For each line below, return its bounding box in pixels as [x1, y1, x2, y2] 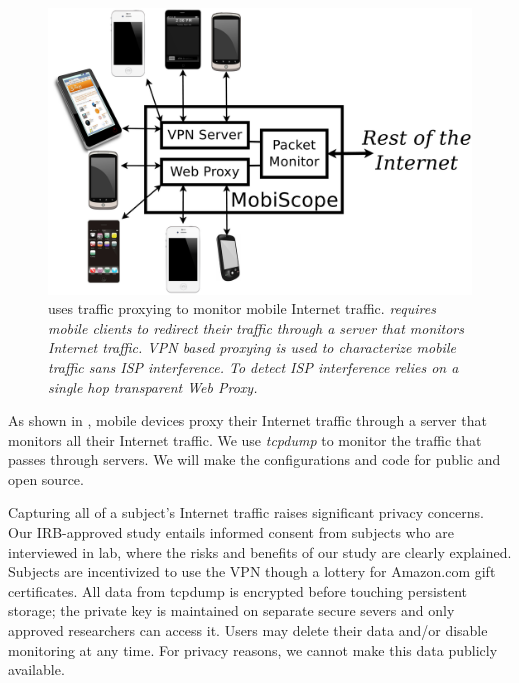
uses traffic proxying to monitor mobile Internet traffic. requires [48, 298, 436, 319]
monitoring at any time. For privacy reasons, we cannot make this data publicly [8, 639, 498, 660]
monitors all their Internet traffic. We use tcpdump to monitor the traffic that [8, 429, 482, 450]
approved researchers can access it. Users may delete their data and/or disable [8, 620, 488, 641]
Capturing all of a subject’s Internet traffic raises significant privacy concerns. [8, 502, 484, 523]
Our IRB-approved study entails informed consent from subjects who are [8, 522, 454, 543]
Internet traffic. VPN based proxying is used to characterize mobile [48, 337, 456, 358]
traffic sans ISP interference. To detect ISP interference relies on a [48, 356, 459, 377]
